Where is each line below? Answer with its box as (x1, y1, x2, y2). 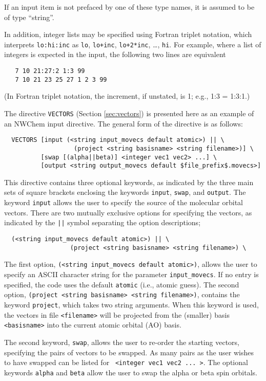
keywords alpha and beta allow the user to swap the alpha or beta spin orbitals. (4, 367, 257, 377)
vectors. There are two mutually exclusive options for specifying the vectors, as (4, 207, 252, 217)
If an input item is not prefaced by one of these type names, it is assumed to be (4, 2, 255, 12)
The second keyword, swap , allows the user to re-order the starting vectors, (4, 336, 239, 347)
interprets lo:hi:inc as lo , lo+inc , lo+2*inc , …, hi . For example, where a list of (4, 39, 261, 49)
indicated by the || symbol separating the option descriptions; (4, 217, 201, 228)
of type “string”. (4, 11, 54, 22)
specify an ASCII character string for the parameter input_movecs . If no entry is (4, 268, 259, 279)
